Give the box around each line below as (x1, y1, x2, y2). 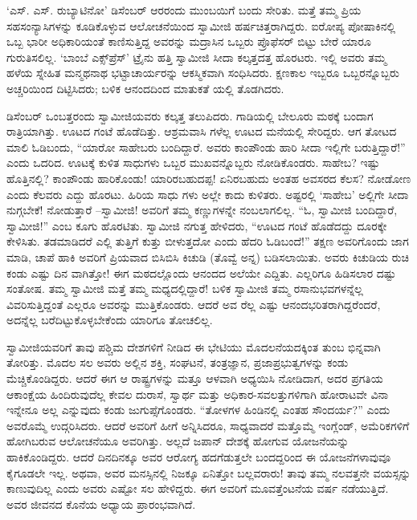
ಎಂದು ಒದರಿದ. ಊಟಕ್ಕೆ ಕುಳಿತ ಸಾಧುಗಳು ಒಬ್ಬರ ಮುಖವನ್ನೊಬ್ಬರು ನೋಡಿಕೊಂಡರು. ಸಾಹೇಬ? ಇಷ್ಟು (6, 154, 380, 171)
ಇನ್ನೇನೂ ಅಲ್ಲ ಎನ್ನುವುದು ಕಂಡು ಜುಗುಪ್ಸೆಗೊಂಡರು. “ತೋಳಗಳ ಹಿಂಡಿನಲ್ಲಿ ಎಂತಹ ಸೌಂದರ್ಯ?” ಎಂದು (6, 401, 390, 418)
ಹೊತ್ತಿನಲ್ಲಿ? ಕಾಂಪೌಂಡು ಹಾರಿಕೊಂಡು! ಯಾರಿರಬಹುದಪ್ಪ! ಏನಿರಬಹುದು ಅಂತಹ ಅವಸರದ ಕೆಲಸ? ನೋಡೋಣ (6, 169, 411, 186)
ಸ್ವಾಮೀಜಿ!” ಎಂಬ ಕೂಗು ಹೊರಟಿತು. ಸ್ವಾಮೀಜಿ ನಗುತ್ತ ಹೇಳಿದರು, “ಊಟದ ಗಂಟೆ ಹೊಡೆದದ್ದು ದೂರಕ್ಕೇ (6, 217, 387, 234)
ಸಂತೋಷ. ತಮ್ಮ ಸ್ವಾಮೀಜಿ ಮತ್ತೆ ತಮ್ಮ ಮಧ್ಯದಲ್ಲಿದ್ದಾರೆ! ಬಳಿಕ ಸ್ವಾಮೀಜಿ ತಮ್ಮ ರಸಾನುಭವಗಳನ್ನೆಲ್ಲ (6, 280, 363, 297)
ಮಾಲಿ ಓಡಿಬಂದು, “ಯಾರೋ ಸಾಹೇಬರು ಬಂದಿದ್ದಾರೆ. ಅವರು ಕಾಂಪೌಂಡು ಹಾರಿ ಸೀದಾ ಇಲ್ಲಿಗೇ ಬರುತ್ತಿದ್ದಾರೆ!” (6, 138, 406, 155)
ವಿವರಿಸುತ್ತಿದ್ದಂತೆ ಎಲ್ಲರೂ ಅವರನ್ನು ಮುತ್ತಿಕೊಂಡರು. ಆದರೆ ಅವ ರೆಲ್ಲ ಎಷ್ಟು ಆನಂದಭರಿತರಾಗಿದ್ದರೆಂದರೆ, (6, 295, 381, 312)
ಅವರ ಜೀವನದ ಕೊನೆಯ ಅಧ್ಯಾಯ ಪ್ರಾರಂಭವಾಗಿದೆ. (6, 495, 196, 512)
